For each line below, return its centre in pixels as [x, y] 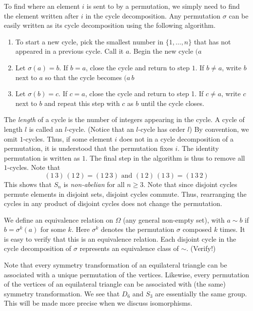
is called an [46, 129]
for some [53, 229]
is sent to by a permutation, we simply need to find [163, 6]
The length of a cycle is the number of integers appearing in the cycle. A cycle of [124, 119]
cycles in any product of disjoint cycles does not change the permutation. [113, 203]
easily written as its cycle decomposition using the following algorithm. [110, 25]
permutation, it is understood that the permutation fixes [88, 148]
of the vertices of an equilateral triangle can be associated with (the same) [115, 284]
